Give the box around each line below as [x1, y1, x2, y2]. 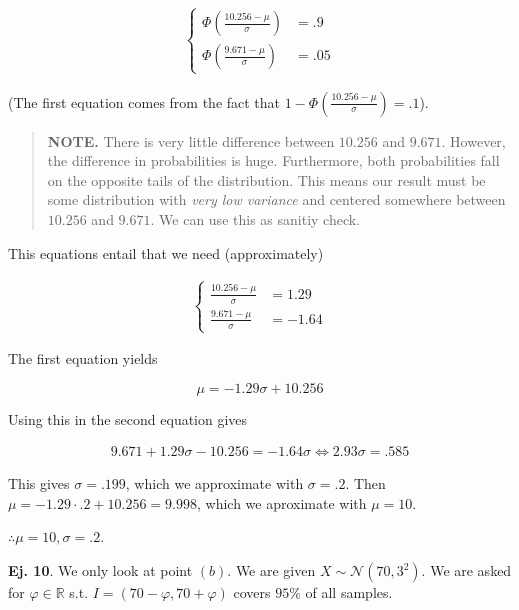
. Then [345, 473, 386, 494]
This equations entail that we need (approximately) [8, 242, 324, 263]
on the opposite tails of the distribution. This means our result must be [47, 169, 486, 190]
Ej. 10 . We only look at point [8, 560, 193, 581]
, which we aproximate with [196, 492, 367, 513]
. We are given [227, 560, 316, 581]
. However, [441, 130, 506, 151]
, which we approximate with [125, 473, 304, 494]
